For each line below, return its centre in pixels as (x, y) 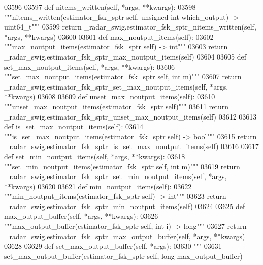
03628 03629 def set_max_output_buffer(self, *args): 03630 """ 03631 (113, 246)
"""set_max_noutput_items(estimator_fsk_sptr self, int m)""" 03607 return (123, 77)
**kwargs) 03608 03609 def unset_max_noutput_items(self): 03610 (110, 96)
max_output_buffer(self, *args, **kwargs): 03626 (81, 216)
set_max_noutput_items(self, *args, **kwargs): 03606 (90, 66)
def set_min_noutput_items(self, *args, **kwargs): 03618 (95, 156)
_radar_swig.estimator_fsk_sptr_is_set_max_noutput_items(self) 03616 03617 (131, 146)
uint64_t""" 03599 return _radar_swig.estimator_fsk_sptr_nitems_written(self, (130, 27)
